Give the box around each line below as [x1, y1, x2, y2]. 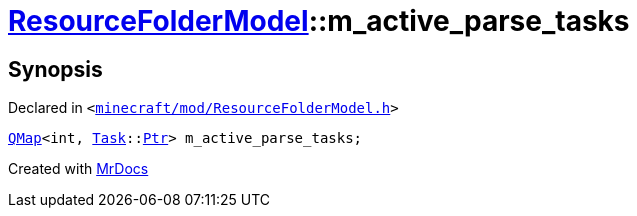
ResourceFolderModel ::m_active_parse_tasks [8, 4, 630, 38]
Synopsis [8, 56, 103, 82]
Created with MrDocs [8, 160, 149, 178]
